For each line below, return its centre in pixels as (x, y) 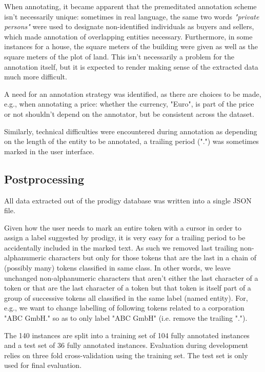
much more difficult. (36, 77)
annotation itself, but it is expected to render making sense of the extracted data (131, 66)
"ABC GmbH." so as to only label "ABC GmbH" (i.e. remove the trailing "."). (126, 318)
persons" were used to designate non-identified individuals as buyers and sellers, (129, 26)
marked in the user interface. (49, 151)
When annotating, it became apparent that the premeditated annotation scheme (130, 6)
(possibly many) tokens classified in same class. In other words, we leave (117, 268)
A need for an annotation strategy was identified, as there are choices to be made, (133, 94)
